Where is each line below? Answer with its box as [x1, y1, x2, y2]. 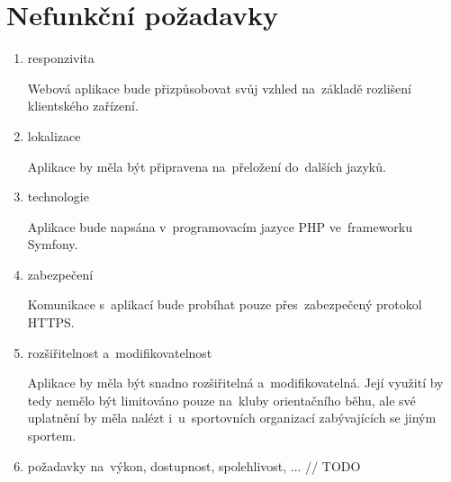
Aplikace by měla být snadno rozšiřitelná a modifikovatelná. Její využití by [27, 373, 444, 392]
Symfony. [27, 235, 78, 254]
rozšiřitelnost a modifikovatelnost [27, 343, 212, 361]
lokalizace [27, 126, 81, 145]
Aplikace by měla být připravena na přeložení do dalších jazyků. [27, 156, 386, 175]
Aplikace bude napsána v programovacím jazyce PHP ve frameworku [27, 217, 413, 236]
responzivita [27, 49, 95, 67]
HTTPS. [27, 313, 75, 332]
